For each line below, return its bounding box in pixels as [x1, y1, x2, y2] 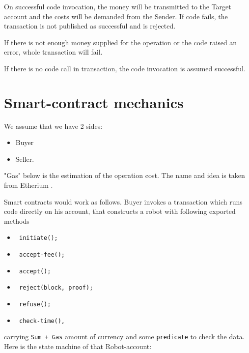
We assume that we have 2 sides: [4, 120, 103, 131]
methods [4, 215, 29, 226]
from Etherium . [4, 180, 53, 190]
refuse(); [19, 301, 51, 308]
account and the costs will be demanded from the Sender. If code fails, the [4, 11, 228, 21]
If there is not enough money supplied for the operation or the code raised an [4, 37, 237, 47]
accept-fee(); [19, 251, 65, 259]
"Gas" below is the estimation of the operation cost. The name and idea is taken [4, 170, 245, 180]
